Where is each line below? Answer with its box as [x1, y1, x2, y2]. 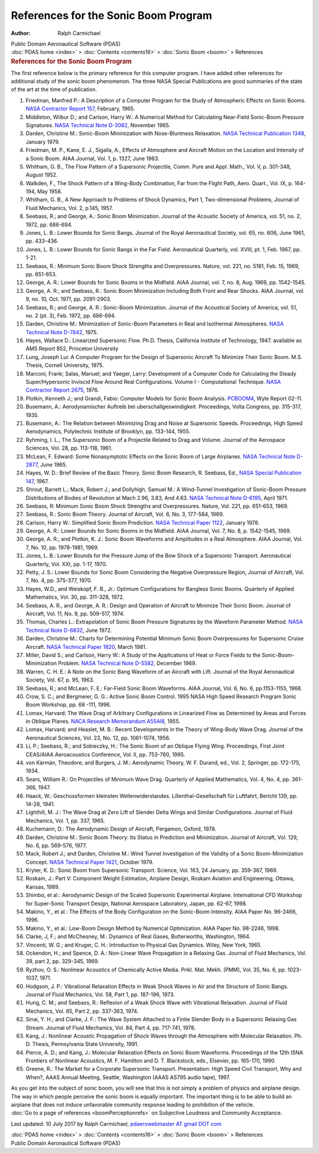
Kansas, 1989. [25, 883, 60, 890]
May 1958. [37, 188, 63, 195]
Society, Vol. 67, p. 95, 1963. [25, 676, 95, 683]
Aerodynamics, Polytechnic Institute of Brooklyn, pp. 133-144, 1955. [25, 428, 191, 435]
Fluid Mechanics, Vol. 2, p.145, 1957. [25, 204, 113, 211]
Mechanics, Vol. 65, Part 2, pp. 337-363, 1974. [25, 1007, 139, 1015]
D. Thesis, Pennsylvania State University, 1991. [25, 1041, 139, 1048]
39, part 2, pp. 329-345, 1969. [25, 958, 100, 965]
